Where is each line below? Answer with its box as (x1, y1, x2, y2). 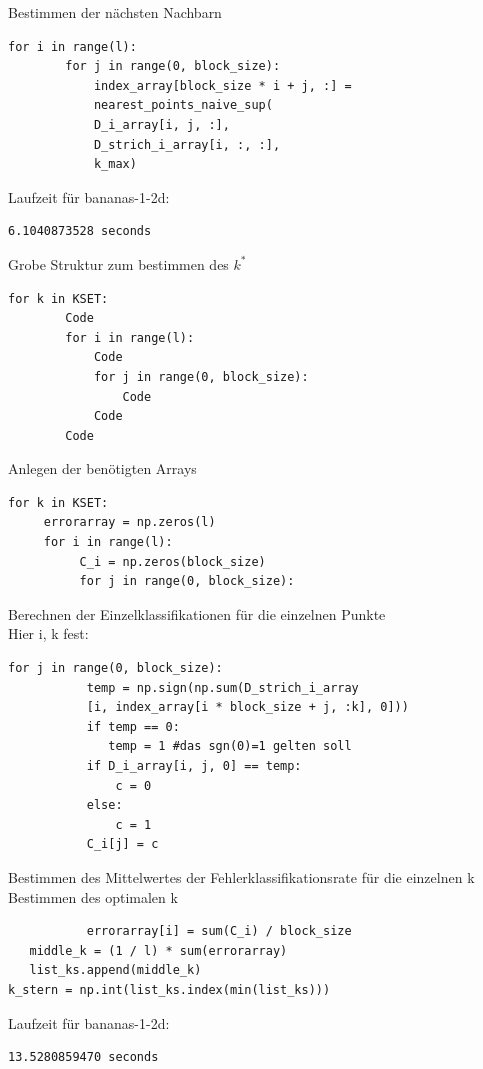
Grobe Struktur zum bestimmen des (8, 253, 229, 274)
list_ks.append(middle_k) (29, 963, 202, 978)
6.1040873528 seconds (8, 224, 152, 239)
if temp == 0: (86, 719, 180, 734)
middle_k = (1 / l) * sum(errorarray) (29, 943, 288, 958)
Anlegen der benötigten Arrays (8, 458, 197, 479)
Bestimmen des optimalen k (8, 886, 178, 907)
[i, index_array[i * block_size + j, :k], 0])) (86, 700, 409, 715)
